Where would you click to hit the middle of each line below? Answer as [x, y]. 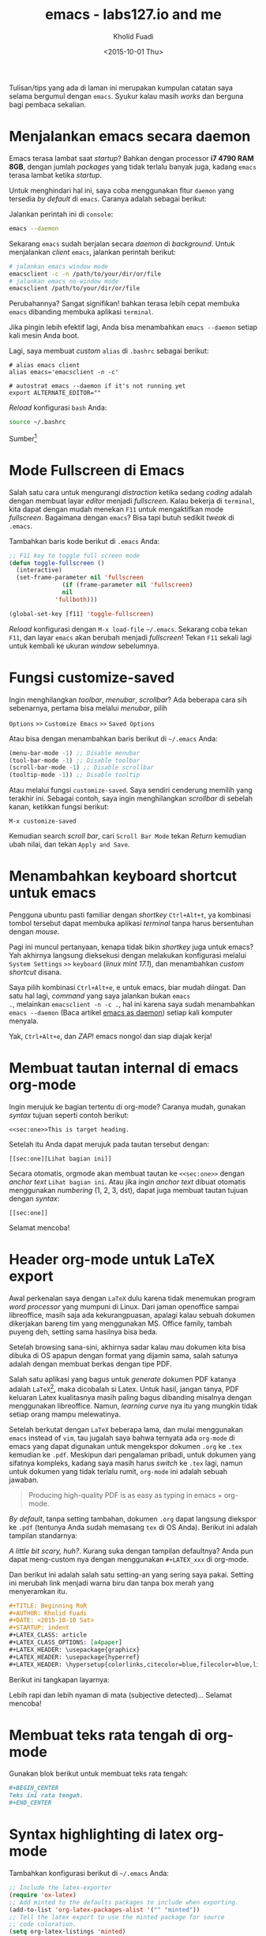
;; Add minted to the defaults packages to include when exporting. [124, 1902]
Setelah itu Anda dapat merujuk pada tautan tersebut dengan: [109, 1144]
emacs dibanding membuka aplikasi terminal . [82, 312]
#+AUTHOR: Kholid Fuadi [48, 1613]
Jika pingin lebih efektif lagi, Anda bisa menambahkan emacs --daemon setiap [133, 327]
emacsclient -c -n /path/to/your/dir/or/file [85, 274]
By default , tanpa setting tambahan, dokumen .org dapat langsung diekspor [133, 1518]
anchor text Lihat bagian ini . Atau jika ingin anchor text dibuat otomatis [127, 1182]
